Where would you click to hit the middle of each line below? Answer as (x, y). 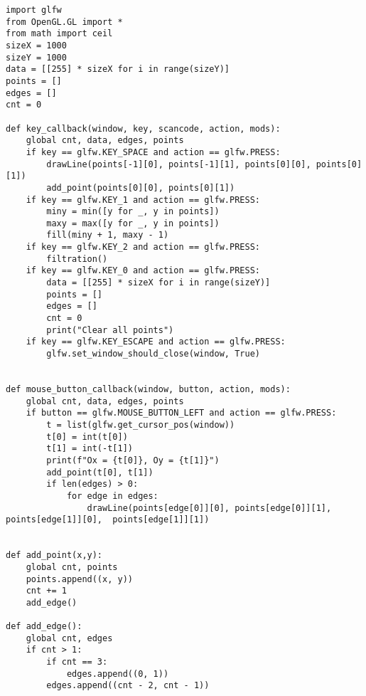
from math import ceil (59, 34)
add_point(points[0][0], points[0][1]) (141, 188)
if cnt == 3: (77, 662)
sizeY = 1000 (36, 57)
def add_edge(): (44, 627)
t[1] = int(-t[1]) (90, 449)
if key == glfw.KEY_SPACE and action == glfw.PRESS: (153, 152)
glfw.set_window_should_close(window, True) (153, 354)
